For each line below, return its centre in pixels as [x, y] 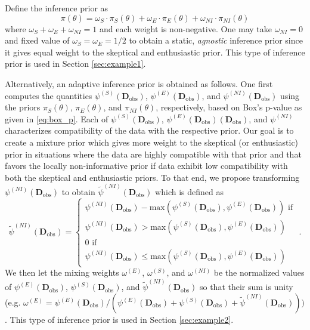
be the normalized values [259, 272]
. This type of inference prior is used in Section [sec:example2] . [119, 320]
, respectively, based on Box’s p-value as [229, 107]
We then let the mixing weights [62, 272]
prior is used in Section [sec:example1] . [75, 64]
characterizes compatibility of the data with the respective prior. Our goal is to [149, 130]
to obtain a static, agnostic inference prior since [216, 40]
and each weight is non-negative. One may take [185, 28]
